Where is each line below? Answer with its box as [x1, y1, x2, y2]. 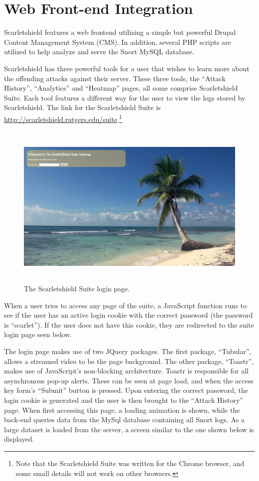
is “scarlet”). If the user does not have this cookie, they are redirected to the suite [4, 319, 254, 330]
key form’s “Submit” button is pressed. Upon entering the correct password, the [4, 385, 248, 395]
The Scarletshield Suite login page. [24, 283, 130, 294]
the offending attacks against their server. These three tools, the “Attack [4, 73, 226, 83]
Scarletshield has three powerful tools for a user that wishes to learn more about [4, 63, 250, 73]
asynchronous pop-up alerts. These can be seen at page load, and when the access [4, 375, 254, 385]
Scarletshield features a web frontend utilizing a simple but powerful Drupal [4, 27, 236, 37]
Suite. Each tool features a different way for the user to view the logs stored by [4, 92, 246, 103]
